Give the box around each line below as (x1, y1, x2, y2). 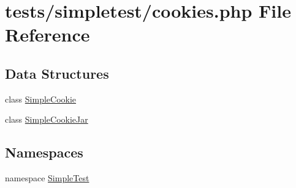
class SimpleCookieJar (5, 113, 88, 126)
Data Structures (5, 63, 109, 82)
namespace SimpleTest (5, 172, 89, 184)
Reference (5, 22, 90, 47)
